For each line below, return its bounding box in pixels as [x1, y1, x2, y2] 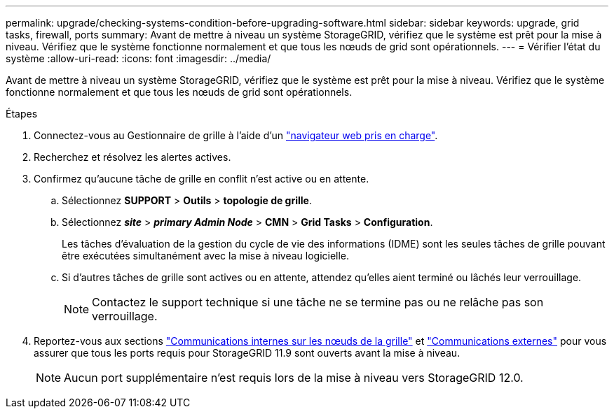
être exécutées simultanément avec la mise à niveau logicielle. [62, 250, 350, 262]
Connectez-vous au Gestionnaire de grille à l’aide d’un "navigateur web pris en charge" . [34, 129, 438, 141]
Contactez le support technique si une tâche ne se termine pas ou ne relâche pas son [92, 295, 544, 309]
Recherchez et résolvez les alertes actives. [34, 151, 231, 163]
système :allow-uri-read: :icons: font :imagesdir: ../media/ [6, 52, 271, 64]
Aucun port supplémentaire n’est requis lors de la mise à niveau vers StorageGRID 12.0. [64, 371, 524, 385]
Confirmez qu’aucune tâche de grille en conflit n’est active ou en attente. [34, 173, 369, 185]
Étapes [6, 108, 38, 120]
